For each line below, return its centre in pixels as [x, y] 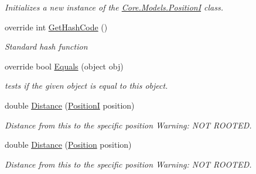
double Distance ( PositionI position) [70, 105]
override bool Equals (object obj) [64, 66]
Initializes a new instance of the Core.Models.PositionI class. [114, 7]
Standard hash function [46, 46]
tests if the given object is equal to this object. [86, 86]
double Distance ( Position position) [68, 145]
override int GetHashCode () [56, 27]
